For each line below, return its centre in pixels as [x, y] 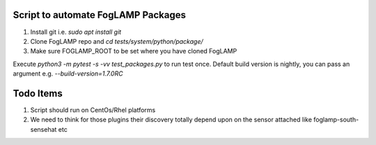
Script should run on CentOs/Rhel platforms [93, 110]
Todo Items [38, 93]
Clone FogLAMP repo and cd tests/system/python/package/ [117, 41]
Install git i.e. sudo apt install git [76, 32]
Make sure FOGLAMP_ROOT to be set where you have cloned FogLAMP [134, 51]
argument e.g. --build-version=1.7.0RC [68, 74]
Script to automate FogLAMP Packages [100, 15]
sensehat [44, 129]
